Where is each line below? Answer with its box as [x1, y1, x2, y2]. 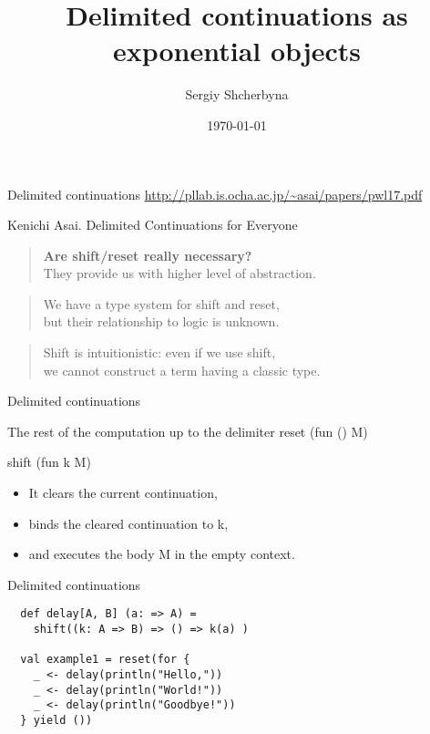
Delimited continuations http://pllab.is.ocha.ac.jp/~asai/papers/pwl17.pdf [7, 184, 423, 203]
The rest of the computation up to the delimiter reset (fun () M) [7, 421, 368, 440]
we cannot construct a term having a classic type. [43, 360, 321, 379]
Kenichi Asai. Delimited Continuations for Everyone [7, 215, 298, 234]
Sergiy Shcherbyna [185, 85, 289, 104]
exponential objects [112, 32, 362, 69]
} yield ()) [20, 714, 93, 727]
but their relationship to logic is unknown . [43, 312, 280, 331]
